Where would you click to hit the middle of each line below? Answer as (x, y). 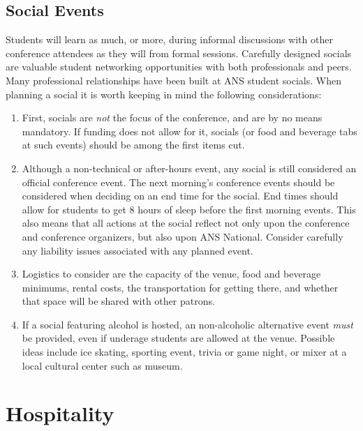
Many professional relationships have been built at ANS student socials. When (173, 80)
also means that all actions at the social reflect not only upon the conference (186, 223)
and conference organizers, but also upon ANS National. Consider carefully (183, 236)
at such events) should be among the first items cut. (133, 145)
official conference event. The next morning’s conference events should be (178, 182)
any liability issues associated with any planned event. (138, 250)
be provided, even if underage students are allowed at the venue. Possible (178, 338)
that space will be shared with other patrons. (118, 301)
